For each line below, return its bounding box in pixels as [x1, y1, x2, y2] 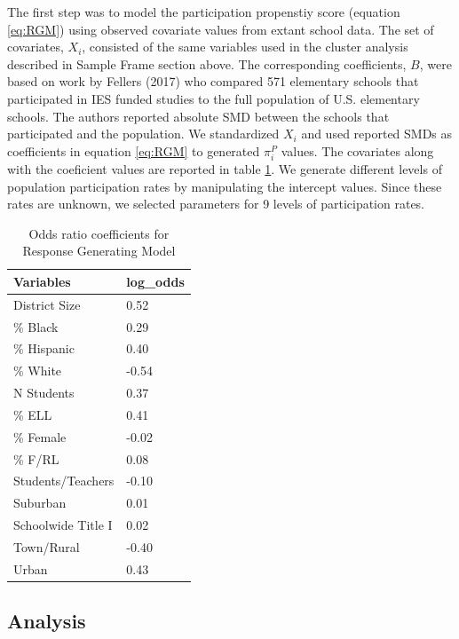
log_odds [126, 272, 185, 290]
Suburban [13, 493, 67, 512]
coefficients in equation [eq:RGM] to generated [7, 141, 260, 160]
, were [419, 54, 452, 73]
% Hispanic [13, 339, 75, 358]
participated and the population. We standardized [7, 124, 280, 143]
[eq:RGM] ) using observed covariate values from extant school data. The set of [7, 20, 434, 38]
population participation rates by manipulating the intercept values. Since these [7, 177, 442, 195]
